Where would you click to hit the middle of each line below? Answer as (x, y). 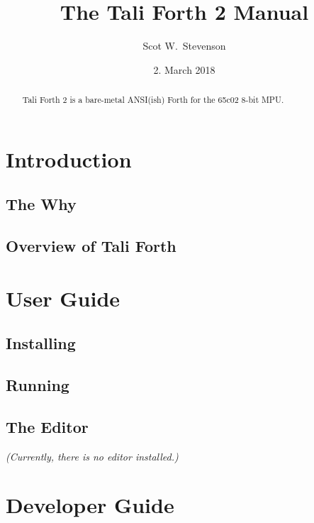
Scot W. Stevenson (184, 46)
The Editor (47, 426)
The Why (41, 204)
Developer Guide (90, 505)
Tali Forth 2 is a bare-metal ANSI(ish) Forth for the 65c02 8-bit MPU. (153, 100)
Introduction (69, 159)
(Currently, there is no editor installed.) (92, 456)
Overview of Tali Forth (91, 246)
